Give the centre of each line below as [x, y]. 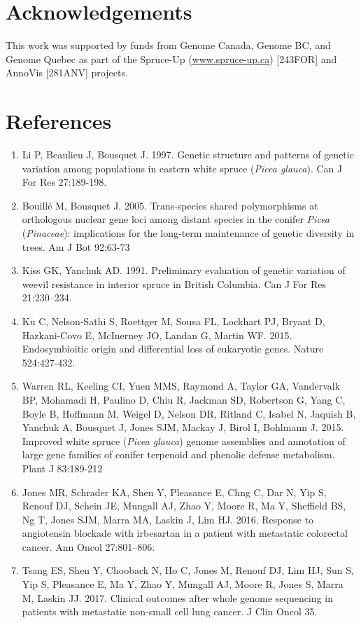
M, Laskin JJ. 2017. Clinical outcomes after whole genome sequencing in [177, 597]
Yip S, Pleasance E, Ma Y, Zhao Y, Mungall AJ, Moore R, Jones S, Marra [183, 584]
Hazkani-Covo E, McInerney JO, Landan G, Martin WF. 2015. [157, 335]
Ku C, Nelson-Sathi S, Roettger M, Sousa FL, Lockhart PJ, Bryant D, [174, 321]
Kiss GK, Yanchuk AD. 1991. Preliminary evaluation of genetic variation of [184, 270]
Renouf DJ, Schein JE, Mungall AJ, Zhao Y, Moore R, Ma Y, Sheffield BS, [184, 506]
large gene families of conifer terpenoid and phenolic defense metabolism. [178, 454]
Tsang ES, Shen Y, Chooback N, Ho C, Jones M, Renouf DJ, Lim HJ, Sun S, [188, 570]
